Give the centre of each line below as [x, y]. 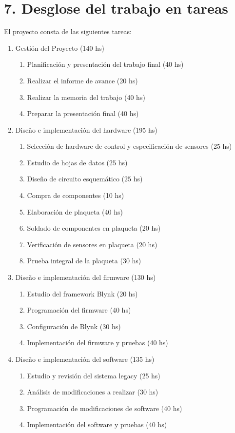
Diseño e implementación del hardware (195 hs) [86, 129]
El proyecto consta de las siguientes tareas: [68, 31]
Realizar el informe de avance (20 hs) [82, 80]
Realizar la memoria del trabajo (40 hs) [86, 97]
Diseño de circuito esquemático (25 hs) [85, 179]
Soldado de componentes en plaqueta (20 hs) [94, 228]
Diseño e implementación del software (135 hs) [85, 359]
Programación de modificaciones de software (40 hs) [105, 408]
